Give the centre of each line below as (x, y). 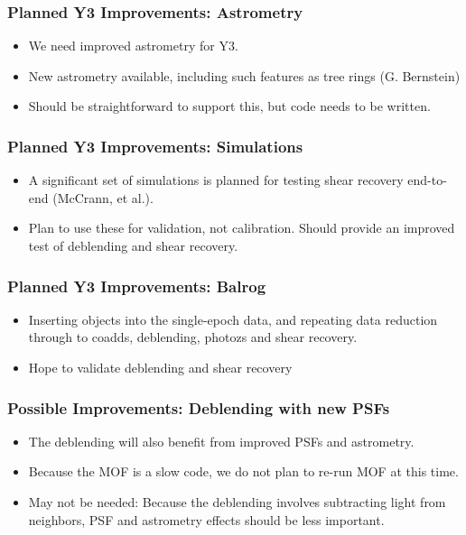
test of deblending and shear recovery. (133, 245)
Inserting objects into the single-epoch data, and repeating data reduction (233, 319)
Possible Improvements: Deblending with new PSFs (199, 407)
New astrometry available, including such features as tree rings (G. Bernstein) (244, 75)
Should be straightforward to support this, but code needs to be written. (229, 106)
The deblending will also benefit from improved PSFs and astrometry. (221, 441)
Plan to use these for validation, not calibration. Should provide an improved (242, 228)
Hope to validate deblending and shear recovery (160, 367)
